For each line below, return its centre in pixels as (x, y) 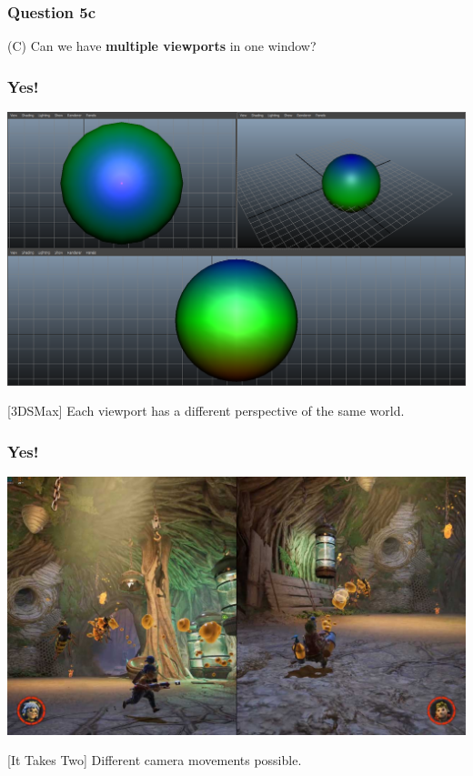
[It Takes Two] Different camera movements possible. (155, 760)
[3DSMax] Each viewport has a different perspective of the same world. (206, 411)
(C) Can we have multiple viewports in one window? (162, 46)
